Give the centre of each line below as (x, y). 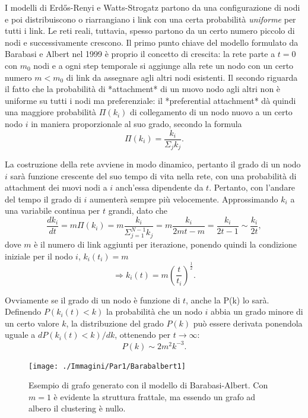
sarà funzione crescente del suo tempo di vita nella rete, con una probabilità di (153, 175)
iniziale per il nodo (39, 256)
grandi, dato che (138, 210)
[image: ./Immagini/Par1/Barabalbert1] (107, 366)
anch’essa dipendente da (159, 187)
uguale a (20, 335)
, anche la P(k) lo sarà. (228, 300)
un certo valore (32, 323)
